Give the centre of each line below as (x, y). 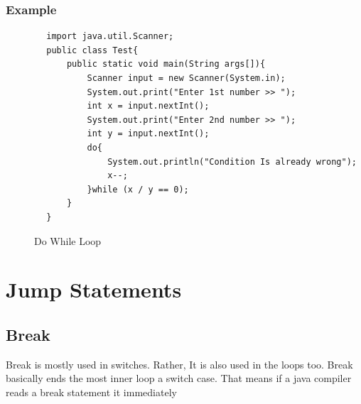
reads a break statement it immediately (91, 392)
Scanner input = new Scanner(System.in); (186, 78)
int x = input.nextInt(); (148, 106)
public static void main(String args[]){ (166, 64)
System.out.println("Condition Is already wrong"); (232, 162)
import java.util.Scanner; (110, 37)
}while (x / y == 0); (138, 189)
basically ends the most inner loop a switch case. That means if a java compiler (179, 378)
